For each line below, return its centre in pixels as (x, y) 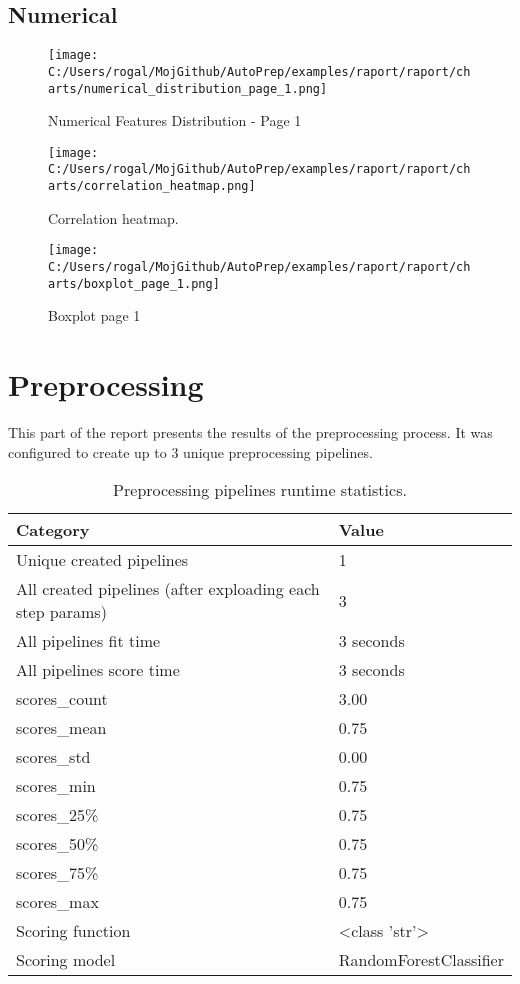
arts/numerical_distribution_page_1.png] (188, 88)
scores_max (57, 902)
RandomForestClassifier (421, 960)
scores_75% (57, 873)
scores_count (62, 699)
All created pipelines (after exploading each (168, 589)
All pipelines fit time (88, 641)
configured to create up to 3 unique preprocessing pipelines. (190, 451)
